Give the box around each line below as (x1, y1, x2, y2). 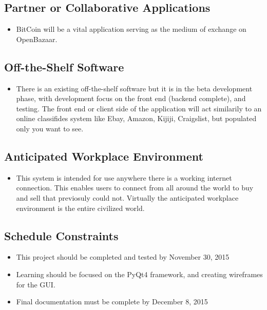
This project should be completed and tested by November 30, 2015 (16, 251, 230, 262)
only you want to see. (16, 123, 84, 133)
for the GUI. (16, 279, 55, 289)
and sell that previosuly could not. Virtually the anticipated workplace (16, 192, 239, 203)
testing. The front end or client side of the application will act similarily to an (16, 103, 262, 113)
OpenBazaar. (16, 33, 58, 44)
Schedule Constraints (4, 227, 119, 243)
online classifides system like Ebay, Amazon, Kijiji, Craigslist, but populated (16, 113, 257, 124)
